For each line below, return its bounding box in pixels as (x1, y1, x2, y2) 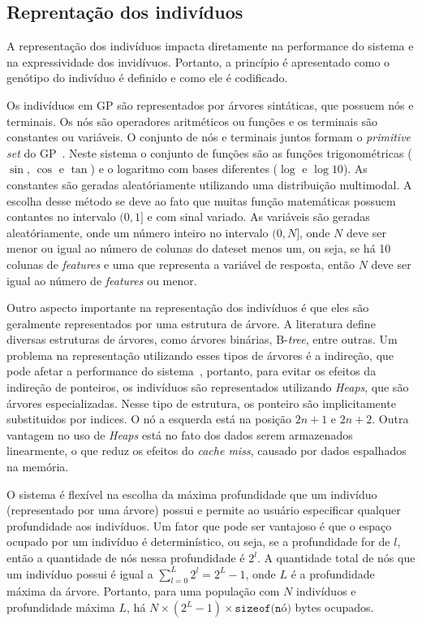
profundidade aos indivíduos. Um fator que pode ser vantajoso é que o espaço (6, 517, 392, 534)
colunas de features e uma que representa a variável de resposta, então (6, 255, 355, 272)
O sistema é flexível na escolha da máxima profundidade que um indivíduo (6, 485, 377, 502)
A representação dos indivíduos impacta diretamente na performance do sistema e (6, 37, 414, 54)
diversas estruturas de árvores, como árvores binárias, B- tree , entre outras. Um (6, 331, 398, 348)
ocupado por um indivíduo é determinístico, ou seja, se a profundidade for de (6, 533, 390, 550)
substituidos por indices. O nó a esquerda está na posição (6, 410, 292, 427)
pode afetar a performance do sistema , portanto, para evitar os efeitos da (6, 362, 377, 379)
